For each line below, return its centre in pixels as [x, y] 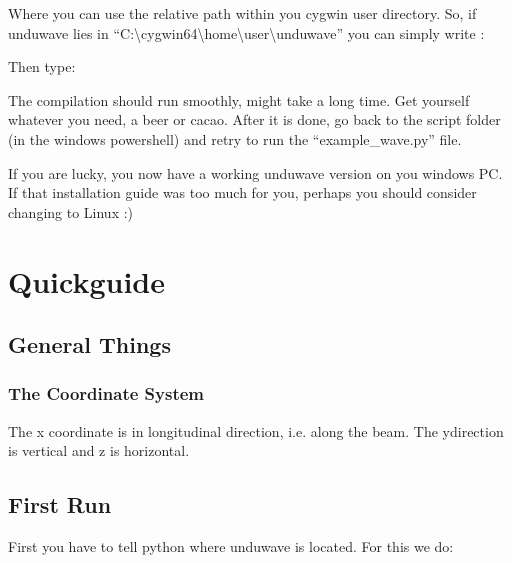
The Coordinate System [106, 393]
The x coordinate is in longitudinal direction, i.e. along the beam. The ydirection [256, 430]
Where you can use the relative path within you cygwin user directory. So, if [242, 13]
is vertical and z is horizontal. [99, 450]
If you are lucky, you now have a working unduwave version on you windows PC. [255, 172]
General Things [89, 344]
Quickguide [86, 280]
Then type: [42, 66]
